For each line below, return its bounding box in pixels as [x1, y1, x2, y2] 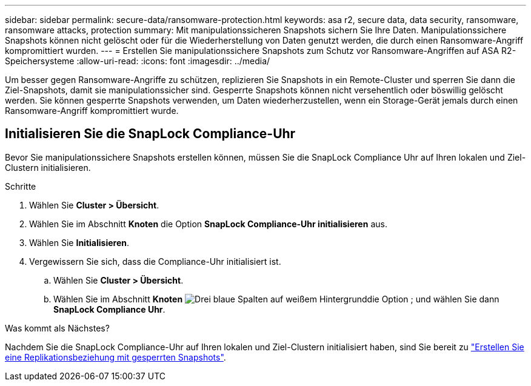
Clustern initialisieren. [5, 162, 91, 173]
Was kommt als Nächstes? [5, 322, 110, 333]
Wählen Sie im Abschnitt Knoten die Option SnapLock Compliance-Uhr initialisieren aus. [29, 218, 387, 229]
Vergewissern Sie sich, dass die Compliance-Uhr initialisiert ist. [29, 256, 281, 267]
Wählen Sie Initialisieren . [29, 237, 129, 248]
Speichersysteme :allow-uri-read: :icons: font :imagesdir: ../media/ [5, 56, 270, 66]
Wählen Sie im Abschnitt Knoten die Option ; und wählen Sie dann [53, 293, 499, 304]
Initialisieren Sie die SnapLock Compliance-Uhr [5, 126, 296, 142]
